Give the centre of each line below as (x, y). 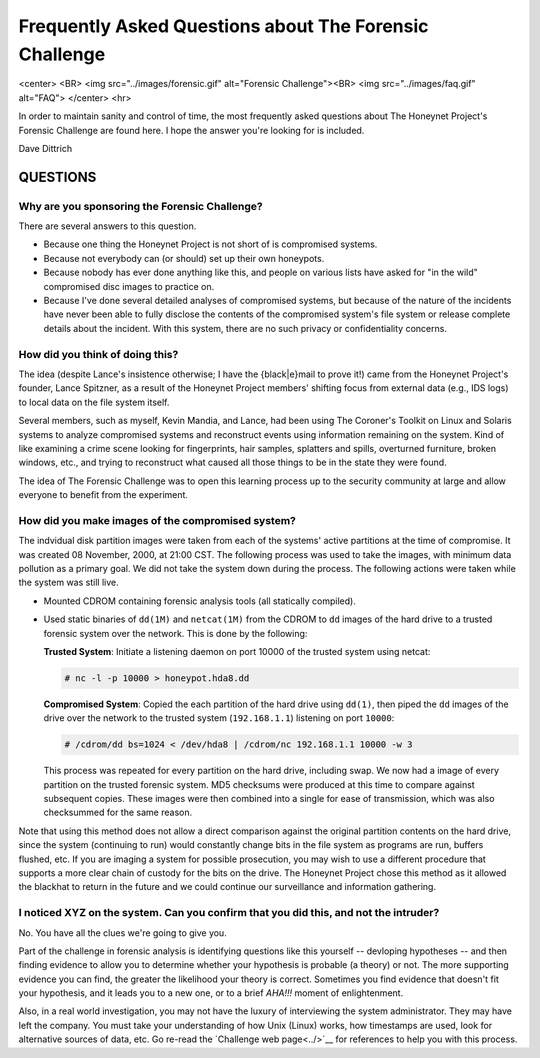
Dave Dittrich (45, 148)
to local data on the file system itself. (94, 402)
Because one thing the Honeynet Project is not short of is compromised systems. (210, 244)
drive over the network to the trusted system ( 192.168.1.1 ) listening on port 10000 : (219, 718)
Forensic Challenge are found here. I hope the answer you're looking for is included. (191, 130)
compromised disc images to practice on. (129, 286)
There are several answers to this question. (107, 226)
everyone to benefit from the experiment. (103, 495)
